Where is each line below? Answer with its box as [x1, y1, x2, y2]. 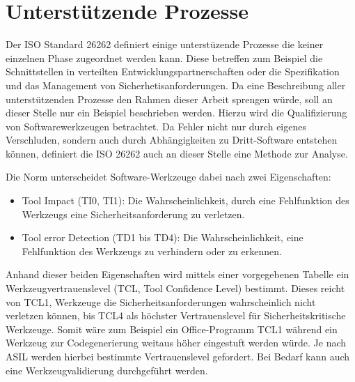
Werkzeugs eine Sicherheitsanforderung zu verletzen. [22, 206, 245, 221]
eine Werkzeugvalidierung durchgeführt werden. [6, 362, 208, 377]
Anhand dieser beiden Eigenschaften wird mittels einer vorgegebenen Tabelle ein [6, 267, 349, 282]
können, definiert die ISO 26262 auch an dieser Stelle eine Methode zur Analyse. [6, 146, 348, 160]
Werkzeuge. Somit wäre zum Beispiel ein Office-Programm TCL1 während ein [6, 321, 338, 336]
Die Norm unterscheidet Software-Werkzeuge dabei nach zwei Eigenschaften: [6, 169, 331, 184]
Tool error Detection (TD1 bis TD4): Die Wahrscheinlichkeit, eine [22, 230, 303, 245]
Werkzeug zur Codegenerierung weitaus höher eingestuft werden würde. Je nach [6, 335, 347, 350]
